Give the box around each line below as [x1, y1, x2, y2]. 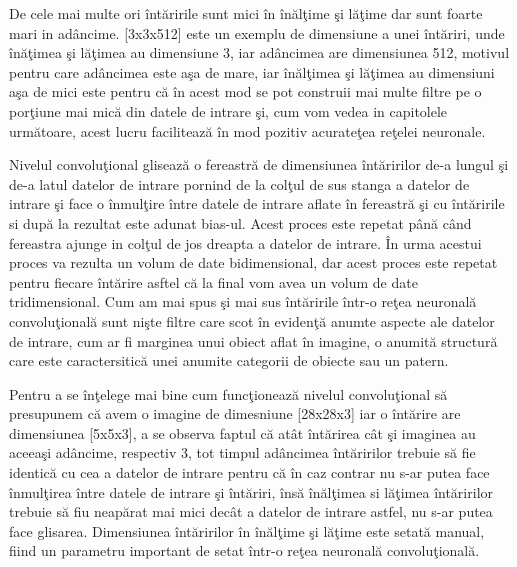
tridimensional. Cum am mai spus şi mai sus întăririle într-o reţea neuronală [9, 291, 477, 312]
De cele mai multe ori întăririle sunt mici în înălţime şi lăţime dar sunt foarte [9, 3, 483, 23]
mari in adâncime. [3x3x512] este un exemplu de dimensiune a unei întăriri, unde [9, 22, 505, 43]
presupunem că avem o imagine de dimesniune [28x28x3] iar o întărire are [9, 403, 461, 424]
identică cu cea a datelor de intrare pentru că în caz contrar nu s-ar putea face [9, 462, 490, 483]
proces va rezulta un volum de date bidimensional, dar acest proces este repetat [9, 252, 498, 273]
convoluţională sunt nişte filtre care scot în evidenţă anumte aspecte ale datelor [9, 310, 495, 331]
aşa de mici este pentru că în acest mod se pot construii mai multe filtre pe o [9, 81, 482, 102]
